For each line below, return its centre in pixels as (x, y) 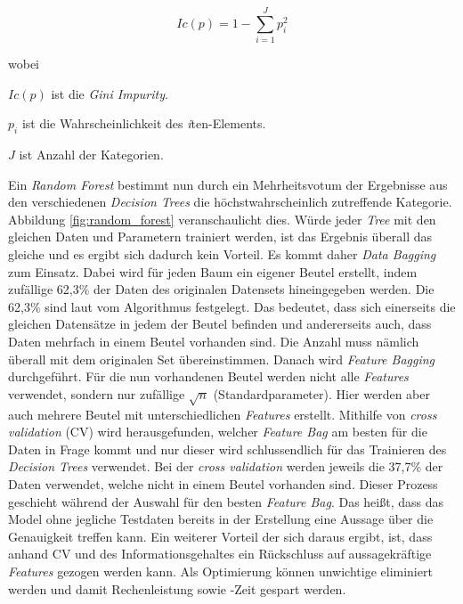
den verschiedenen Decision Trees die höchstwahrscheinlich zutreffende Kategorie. (230, 202)
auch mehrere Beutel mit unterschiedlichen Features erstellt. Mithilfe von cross (223, 414)
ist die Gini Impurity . (110, 93)
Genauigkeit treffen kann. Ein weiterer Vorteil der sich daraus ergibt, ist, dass (220, 536)
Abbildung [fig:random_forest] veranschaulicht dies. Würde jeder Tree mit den (222, 219)
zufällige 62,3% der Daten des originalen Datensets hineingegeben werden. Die (221, 289)
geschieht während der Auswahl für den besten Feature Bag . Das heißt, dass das (226, 501)
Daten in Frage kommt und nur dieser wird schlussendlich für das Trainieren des (227, 449)
